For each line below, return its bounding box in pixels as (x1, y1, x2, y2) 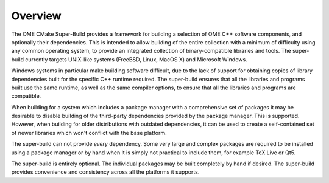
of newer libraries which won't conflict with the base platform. (11, 129, 167, 136)
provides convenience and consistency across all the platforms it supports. (11, 168, 200, 176)
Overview (11, 9, 62, 22)
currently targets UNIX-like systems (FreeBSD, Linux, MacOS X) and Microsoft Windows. (25, 55, 247, 63)
